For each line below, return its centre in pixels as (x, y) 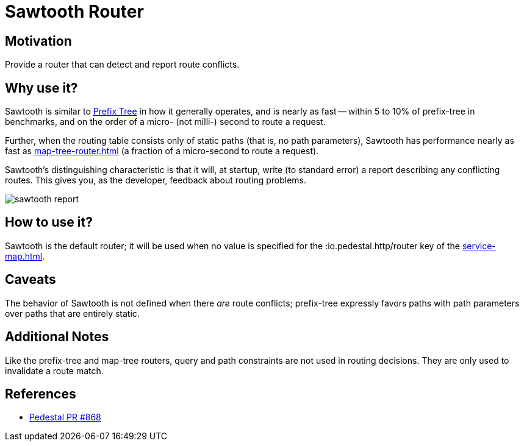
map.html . (25, 256)
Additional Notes (57, 337)
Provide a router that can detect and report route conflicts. (122, 65)
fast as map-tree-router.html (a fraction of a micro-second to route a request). (162, 151)
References (41, 394)
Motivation (38, 41)
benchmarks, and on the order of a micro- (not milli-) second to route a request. (165, 122)
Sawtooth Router (74, 12)
